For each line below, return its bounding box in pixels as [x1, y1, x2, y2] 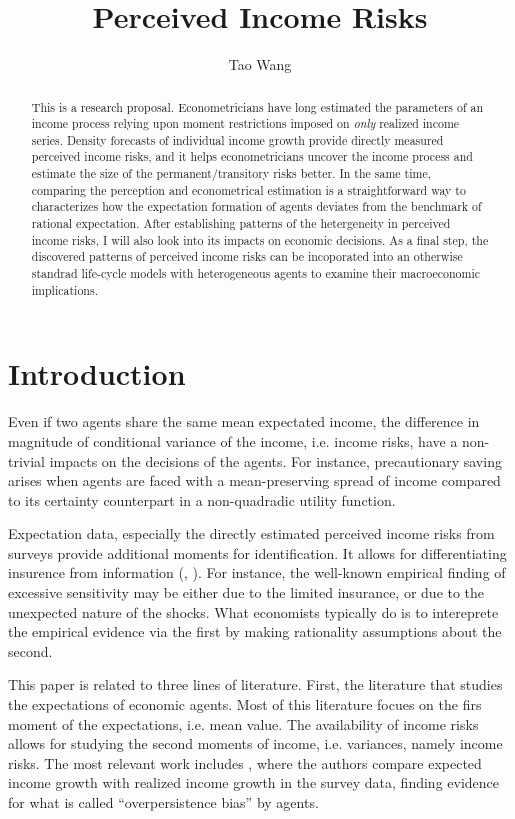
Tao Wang [228, 54, 292, 75]
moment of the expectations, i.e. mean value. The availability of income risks [8, 713, 479, 734]
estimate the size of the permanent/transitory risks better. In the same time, [31, 165, 431, 182]
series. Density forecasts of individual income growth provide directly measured [31, 131, 444, 148]
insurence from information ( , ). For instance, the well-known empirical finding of [8, 562, 506, 583]
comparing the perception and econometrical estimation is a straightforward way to [31, 181, 466, 198]
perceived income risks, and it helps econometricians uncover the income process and [31, 148, 473, 165]
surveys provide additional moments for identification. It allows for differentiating [8, 542, 507, 563]
